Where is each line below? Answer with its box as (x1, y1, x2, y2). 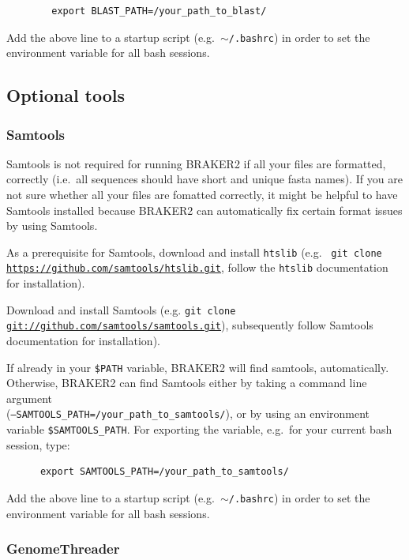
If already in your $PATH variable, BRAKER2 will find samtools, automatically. (6, 359, 389, 375)
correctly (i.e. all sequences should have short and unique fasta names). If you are (6, 171, 403, 187)
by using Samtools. (6, 217, 98, 234)
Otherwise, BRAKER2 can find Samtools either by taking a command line (6, 374, 367, 391)
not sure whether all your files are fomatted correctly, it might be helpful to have (6, 186, 398, 203)
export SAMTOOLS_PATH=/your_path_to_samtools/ (39, 466, 289, 478)
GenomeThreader (6, 539, 120, 558)
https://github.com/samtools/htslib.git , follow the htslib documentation (6, 259, 388, 276)
